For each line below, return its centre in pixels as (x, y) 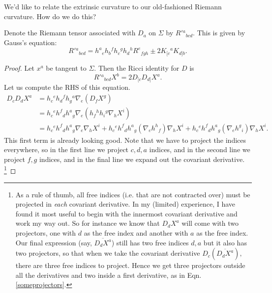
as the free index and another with (136, 233)
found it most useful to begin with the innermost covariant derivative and (126, 213)
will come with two (210, 223)
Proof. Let (19, 67)
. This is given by (219, 33)
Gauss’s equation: (30, 42)
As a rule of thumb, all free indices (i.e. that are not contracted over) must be (133, 194)
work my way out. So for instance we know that (88, 223)
